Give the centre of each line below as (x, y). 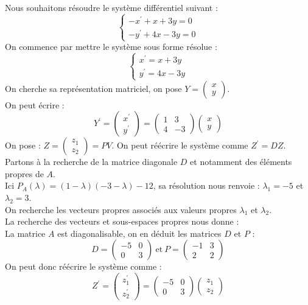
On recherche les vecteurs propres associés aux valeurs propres (121, 209)
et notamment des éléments (241, 162)
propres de (24, 173)
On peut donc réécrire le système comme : (83, 266)
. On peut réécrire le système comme (180, 145)
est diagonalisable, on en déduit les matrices (139, 233)
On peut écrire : (35, 104)
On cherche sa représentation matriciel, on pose (93, 88)
